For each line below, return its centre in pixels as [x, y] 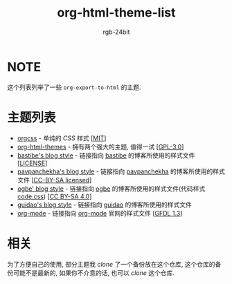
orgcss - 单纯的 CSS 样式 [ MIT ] [62, 138]
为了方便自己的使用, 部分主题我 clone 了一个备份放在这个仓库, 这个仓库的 [111, 264]
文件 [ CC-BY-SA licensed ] [54, 180]
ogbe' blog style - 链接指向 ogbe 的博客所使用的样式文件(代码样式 [111, 189]
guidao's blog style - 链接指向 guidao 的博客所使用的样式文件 [105, 205]
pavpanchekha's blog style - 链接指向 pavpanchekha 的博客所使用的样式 [121, 171]
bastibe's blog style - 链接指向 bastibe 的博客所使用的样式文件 [106, 155]
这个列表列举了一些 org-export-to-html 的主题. [74, 87]
